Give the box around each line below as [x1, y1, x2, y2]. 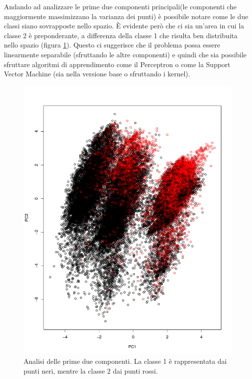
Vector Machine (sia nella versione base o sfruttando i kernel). [4, 69, 190, 79]
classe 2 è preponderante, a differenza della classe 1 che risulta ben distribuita [4, 30, 238, 40]
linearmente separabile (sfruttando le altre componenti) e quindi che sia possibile [4, 49, 247, 59]
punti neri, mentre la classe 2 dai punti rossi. [24, 365, 158, 376]
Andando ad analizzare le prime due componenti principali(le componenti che [4, 1, 237, 11]
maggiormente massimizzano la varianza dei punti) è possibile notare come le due [4, 11, 249, 21]
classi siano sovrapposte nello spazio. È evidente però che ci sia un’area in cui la [4, 21, 244, 31]
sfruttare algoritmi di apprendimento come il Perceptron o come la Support [4, 59, 230, 69]
